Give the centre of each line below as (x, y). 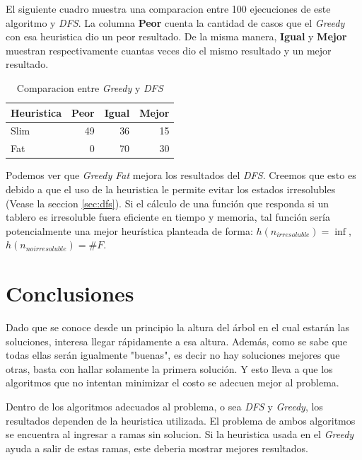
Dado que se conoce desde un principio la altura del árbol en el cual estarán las (177, 327)
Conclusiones (70, 293)
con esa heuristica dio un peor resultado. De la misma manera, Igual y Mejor (176, 36)
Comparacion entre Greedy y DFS (90, 87)
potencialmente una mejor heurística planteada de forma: (129, 230)
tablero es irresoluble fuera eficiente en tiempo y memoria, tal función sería (168, 217)
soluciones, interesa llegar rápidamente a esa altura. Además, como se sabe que (176, 341)
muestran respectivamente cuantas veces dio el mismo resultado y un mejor (169, 50)
